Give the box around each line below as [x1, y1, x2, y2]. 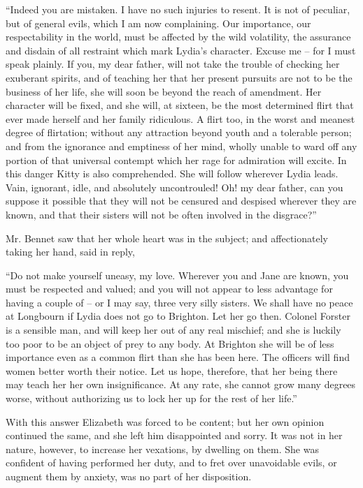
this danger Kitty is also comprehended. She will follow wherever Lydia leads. [6, 166, 339, 181]
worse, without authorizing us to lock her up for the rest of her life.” [6, 391, 297, 406]
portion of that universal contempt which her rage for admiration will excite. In [6, 152, 347, 167]
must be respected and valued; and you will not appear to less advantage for [6, 281, 333, 296]
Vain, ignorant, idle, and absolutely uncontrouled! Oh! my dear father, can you [6, 179, 343, 194]
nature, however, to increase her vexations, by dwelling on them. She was [6, 441, 319, 456]
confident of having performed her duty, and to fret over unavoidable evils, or [6, 455, 337, 470]
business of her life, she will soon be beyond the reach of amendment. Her [6, 84, 322, 98]
